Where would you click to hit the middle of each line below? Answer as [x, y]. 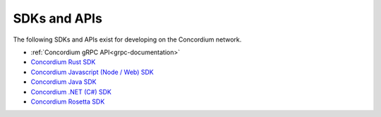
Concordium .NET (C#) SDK [71, 92]
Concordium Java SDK [64, 82]
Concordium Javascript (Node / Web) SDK [92, 72]
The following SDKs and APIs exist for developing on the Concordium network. [127, 39]
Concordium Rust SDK [63, 62]
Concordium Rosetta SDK [68, 101]
